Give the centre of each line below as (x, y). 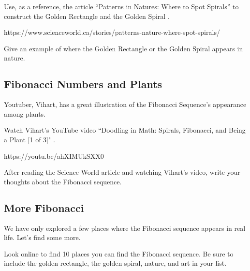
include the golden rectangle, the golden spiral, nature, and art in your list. (115, 263)
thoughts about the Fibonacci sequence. (63, 181)
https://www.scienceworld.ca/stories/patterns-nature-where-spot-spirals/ (112, 32)
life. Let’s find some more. (42, 237)
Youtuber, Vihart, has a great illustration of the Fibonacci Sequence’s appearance (125, 104)
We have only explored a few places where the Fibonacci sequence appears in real (125, 228)
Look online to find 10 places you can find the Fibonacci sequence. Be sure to (119, 253)
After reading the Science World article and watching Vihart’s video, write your (122, 172)
